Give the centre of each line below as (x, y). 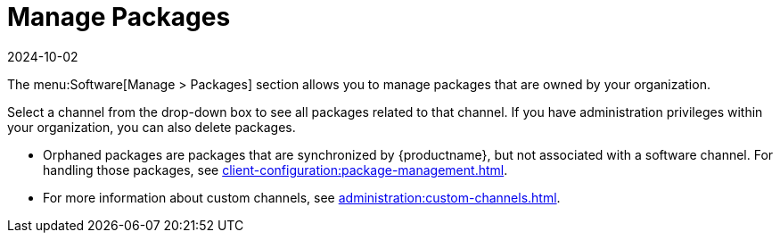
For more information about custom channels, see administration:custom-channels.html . (302, 197)
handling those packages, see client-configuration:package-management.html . (275, 170)
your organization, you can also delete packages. (152, 127)
